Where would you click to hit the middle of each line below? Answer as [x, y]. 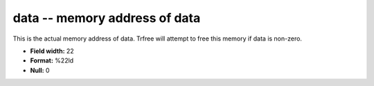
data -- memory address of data [107, 18]
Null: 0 [40, 70]
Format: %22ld [52, 61]
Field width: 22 [52, 51]
